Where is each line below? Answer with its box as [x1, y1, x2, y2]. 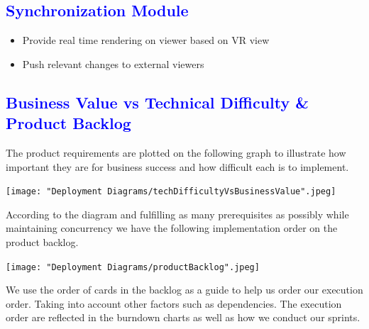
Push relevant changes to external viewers [22, 56, 204, 71]
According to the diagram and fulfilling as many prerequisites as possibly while [6, 206, 349, 221]
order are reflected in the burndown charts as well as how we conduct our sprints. [6, 310, 360, 325]
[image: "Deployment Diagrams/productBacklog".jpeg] [6, 262, 260, 272]
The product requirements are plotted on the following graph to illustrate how [6, 145, 346, 160]
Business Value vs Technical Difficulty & [6, 91, 309, 113]
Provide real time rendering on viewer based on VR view [22, 33, 270, 48]
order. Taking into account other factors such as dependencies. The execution [6, 296, 342, 311]
